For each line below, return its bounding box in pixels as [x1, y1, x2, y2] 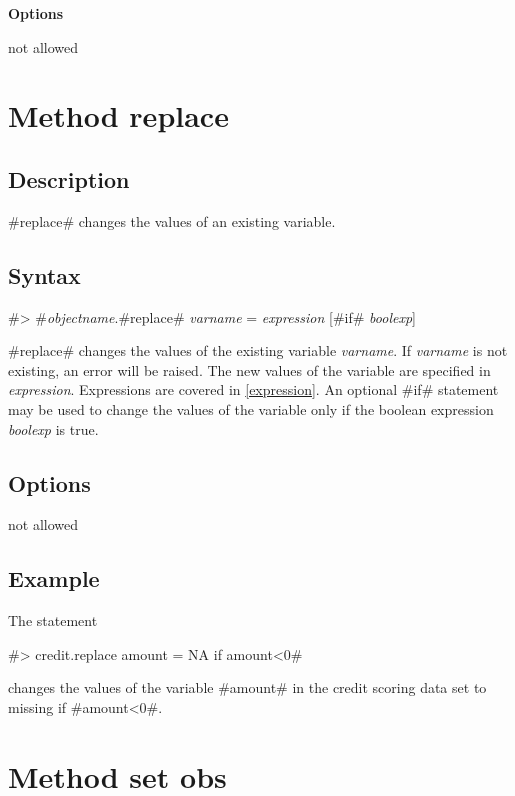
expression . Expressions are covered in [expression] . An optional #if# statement [8, 379, 499, 400]
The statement [8, 610, 98, 631]
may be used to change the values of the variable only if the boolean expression [8, 398, 494, 419]
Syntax [8, 259, 81, 290]
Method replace [8, 95, 229, 136]
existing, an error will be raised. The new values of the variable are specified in [8, 359, 491, 380]
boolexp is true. [8, 418, 99, 439]
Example [8, 563, 100, 594]
